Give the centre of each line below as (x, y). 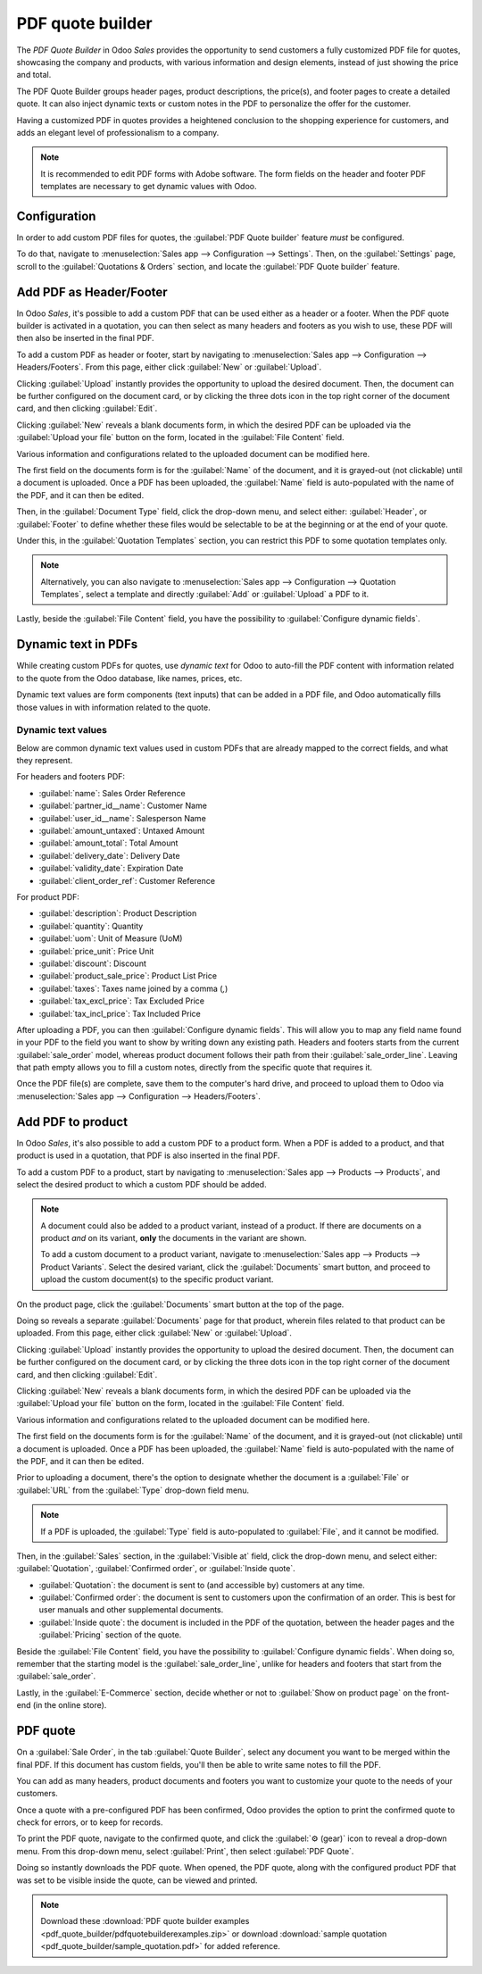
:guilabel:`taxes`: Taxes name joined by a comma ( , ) (133, 988)
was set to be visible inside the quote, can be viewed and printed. (137, 1880)
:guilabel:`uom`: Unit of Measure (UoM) (111, 938)
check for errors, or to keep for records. (90, 1822)
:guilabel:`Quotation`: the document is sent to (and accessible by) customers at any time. (202, 1585)
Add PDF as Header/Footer (92, 292)
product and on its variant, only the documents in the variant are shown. (174, 1238)
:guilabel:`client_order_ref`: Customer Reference (127, 880)
